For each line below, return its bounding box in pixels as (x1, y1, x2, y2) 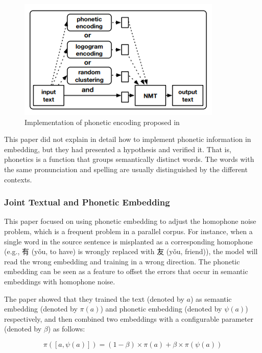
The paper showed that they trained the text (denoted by (4, 293, 184, 304)
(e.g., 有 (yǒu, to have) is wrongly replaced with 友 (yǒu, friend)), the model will (4, 246, 258, 257)
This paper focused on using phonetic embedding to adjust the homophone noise (4, 216, 256, 226)
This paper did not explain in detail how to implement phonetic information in (4, 134, 251, 144)
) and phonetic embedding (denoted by (100, 303, 222, 314)
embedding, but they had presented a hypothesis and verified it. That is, (4, 143, 231, 154)
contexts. (4, 174, 32, 184)
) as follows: (47, 323, 85, 334)
